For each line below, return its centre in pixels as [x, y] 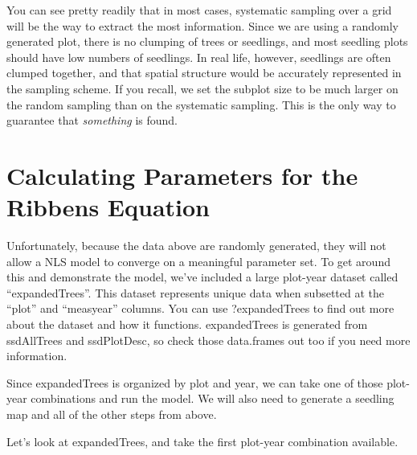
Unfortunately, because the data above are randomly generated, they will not [196, 246]
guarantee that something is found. [92, 120]
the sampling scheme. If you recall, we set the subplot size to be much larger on [202, 88]
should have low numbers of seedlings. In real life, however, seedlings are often [199, 57]
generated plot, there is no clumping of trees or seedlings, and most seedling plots [207, 41]
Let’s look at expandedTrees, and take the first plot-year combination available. [202, 441]
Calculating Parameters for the [182, 175]
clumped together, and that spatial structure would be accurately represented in [204, 73]
